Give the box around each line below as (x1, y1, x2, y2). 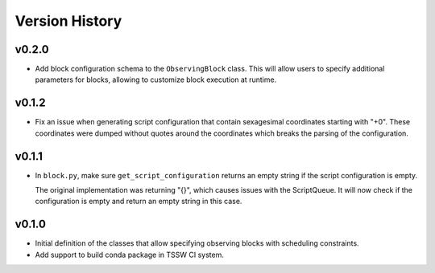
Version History (14, 12, 122, 30)
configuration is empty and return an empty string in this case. (35, 197, 242, 206)
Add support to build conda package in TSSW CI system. (35, 250, 225, 259)
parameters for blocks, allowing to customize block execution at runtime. (35, 75, 277, 84)
